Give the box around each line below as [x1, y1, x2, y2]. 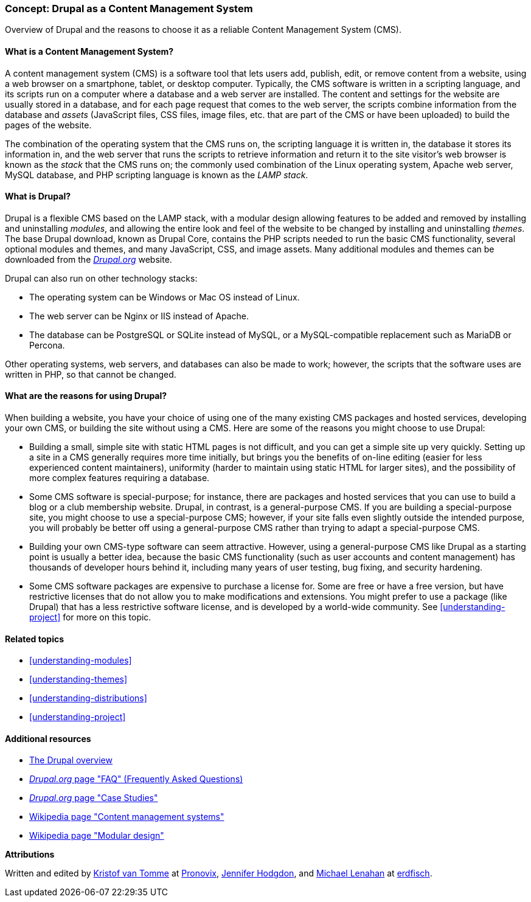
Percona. [29, 339, 65, 350]
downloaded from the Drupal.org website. [5, 254, 172, 265]
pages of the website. [5, 119, 92, 130]
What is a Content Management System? [5, 46, 174, 57]
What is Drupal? [5, 191, 71, 202]
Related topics [5, 633, 64, 644]
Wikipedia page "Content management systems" [29, 811, 224, 822]
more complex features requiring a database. [29, 473, 210, 484]
